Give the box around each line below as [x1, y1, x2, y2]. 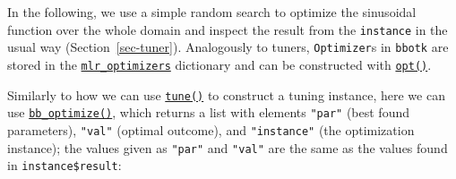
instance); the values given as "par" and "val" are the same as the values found [7, 138, 448, 157]
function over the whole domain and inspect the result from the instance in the [7, 20, 448, 38]
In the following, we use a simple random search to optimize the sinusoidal [7, 3, 417, 21]
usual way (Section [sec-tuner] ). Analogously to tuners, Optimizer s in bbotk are [7, 38, 449, 56]
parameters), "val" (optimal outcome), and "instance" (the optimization [7, 120, 415, 139]
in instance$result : [7, 156, 122, 175]
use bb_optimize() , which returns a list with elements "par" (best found [7, 103, 409, 122]
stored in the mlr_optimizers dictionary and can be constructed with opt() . [7, 55, 432, 73]
